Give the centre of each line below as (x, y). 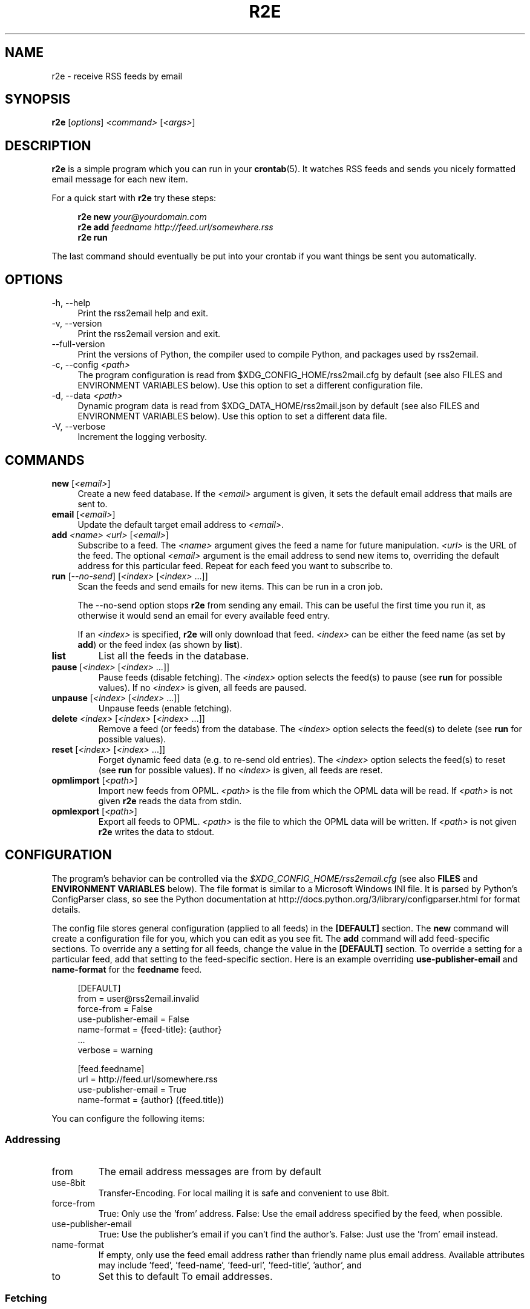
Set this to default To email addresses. (185, 1276)
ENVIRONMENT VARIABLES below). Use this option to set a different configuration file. (250, 385)
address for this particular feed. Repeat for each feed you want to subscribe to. (235, 565)
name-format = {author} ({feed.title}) (151, 1099)
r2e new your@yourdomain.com (142, 217)
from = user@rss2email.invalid (139, 998)
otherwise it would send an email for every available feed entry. (204, 615)
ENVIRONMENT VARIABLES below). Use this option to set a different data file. (232, 416)
